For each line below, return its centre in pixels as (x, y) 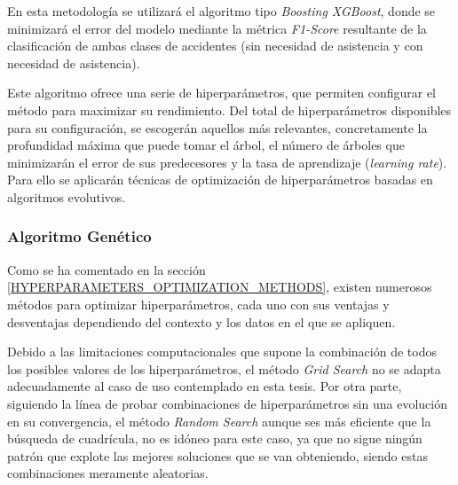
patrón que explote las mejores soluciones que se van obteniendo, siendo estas (217, 455)
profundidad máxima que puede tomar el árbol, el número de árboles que (206, 145)
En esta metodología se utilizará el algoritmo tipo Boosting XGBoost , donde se (221, 11)
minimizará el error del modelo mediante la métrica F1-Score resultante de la (217, 28)
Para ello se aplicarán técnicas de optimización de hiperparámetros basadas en (220, 180)
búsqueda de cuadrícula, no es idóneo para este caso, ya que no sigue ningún (215, 438)
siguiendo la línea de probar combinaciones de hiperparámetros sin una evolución (227, 403)
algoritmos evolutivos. (67, 196)
